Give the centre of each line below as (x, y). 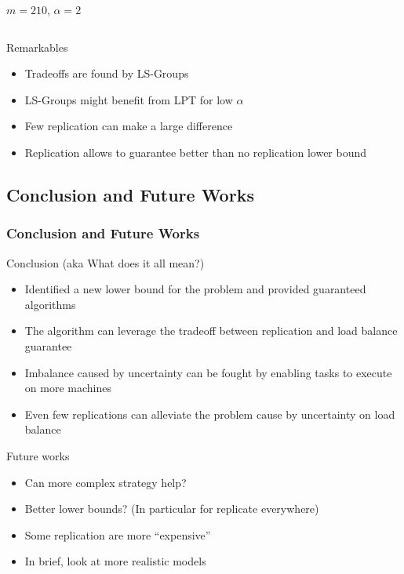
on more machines (68, 388)
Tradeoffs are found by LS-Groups (107, 73)
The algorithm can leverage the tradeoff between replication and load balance (211, 331)
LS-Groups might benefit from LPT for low (129, 99)
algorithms (50, 304)
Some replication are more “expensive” (118, 534)
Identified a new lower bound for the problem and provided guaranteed (195, 289)
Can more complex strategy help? (106, 482)
